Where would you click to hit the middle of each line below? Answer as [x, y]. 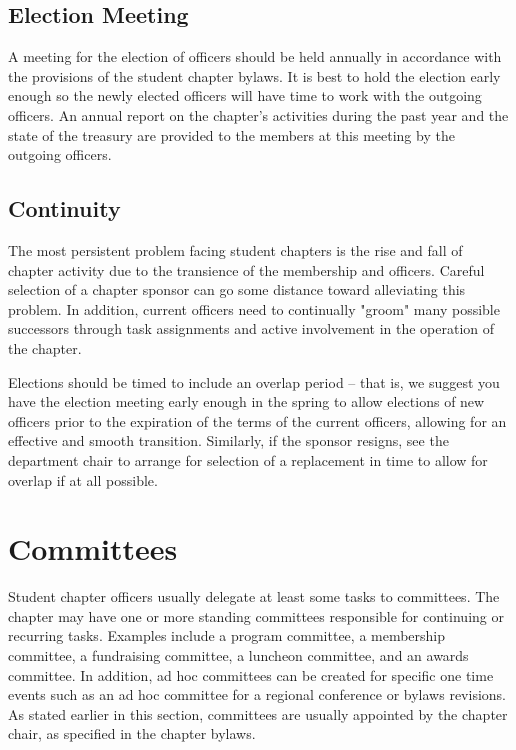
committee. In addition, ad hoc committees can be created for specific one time [251, 674]
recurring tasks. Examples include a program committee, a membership [227, 635]
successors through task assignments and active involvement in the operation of [251, 328]
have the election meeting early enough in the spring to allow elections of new [246, 401]
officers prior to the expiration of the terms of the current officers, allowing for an [257, 420]
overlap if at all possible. [83, 479]
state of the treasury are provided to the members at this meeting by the [231, 134]
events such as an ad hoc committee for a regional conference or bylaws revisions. [257, 694]
